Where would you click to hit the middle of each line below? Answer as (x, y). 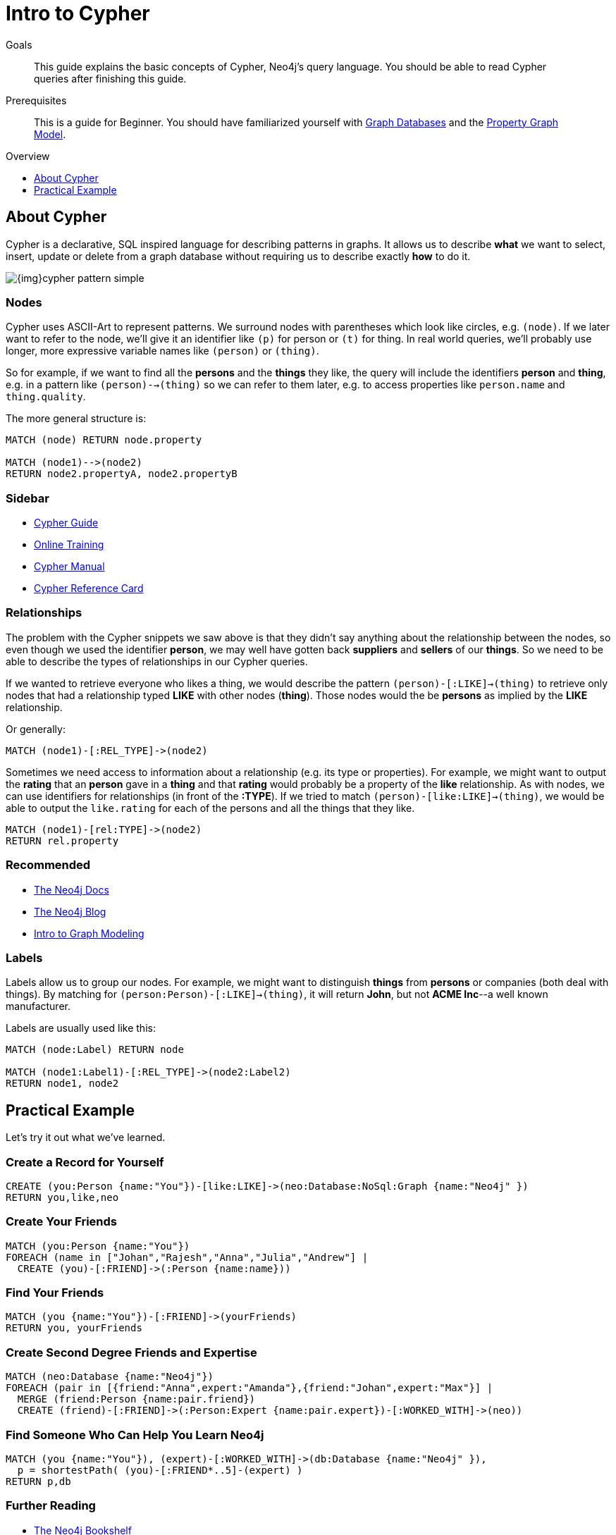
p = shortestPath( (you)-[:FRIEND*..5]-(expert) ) (160, 1470)
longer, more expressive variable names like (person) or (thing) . (162, 351)
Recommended (48, 865)
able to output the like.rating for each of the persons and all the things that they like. (210, 808)
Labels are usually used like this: (81, 1028)
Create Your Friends (61, 1222)
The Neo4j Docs (72, 889)
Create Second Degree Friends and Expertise (131, 1352)
